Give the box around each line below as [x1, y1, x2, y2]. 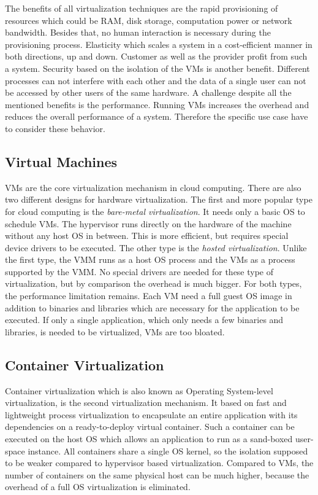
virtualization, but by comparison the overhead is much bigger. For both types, [5, 277, 302, 290]
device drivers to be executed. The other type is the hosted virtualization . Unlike [5, 241, 307, 254]
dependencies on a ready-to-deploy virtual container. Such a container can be [5, 420, 295, 433]
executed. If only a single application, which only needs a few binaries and [5, 313, 284, 326]
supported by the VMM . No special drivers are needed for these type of [5, 265, 274, 278]
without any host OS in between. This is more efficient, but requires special [5, 229, 289, 242]
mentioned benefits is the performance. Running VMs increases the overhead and [5, 98, 309, 111]
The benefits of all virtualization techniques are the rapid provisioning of [5, 2, 278, 14]
